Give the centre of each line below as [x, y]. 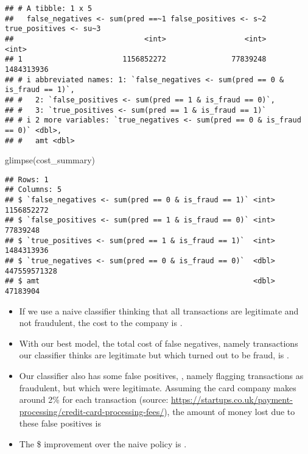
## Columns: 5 [33, 190]
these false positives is [60, 423]
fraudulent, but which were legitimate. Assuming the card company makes [158, 387]
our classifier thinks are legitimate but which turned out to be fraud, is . [154, 355]
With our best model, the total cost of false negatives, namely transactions [159, 343]
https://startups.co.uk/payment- [232, 399]
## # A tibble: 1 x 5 [49, 9]
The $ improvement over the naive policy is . [103, 444]
